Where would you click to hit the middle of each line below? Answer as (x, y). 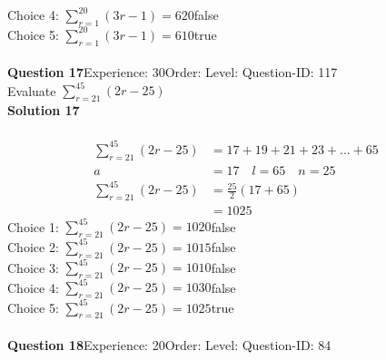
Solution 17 (44, 110)
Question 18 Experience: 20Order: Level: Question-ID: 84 (169, 345)
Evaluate (32, 90)
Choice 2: (33, 246)
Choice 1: (33, 226)
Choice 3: (33, 267)
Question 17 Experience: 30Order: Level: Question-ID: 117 (173, 72)
